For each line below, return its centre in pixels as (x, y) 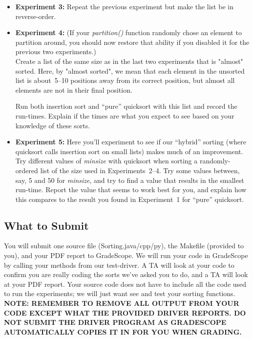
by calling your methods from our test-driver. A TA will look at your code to (119, 265)
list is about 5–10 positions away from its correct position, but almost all (125, 80)
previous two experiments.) (56, 51)
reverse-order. (36, 16)
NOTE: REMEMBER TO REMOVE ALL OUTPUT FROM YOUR (122, 303)
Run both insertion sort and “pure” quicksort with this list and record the (126, 106)
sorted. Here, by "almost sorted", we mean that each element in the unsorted (130, 70)
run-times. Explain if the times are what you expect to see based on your (125, 115)
